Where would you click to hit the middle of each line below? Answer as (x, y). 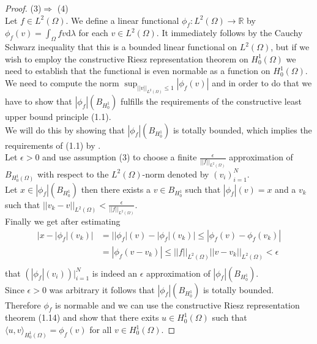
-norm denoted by (176, 174)
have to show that (39, 101)
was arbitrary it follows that (102, 289)
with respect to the (73, 174)
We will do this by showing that (65, 129)
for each (93, 33)
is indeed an (114, 273)
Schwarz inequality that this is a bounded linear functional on (121, 47)
